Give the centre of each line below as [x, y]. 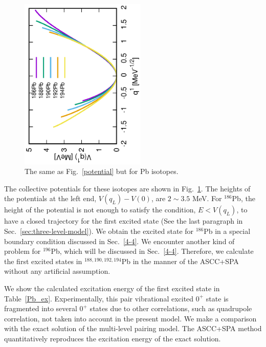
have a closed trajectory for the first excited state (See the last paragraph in [124, 221]
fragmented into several [41, 308]
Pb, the [243, 198]
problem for [23, 251]
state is [217, 298]
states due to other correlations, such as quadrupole [171, 308]
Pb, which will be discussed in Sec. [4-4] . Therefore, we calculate [152, 251]
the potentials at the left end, [50, 198]
